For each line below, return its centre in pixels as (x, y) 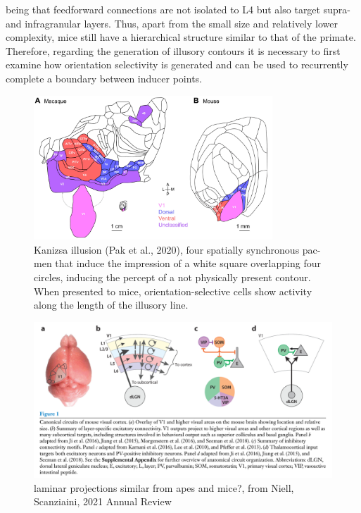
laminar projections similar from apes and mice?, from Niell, (164, 487)
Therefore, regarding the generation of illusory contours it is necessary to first (173, 50)
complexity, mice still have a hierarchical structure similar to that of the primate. (181, 37)
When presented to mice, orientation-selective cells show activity (173, 291)
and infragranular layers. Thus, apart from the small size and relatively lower (172, 23)
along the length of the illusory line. (111, 305)
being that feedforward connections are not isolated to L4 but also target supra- (178, 9)
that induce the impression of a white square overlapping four (188, 263)
